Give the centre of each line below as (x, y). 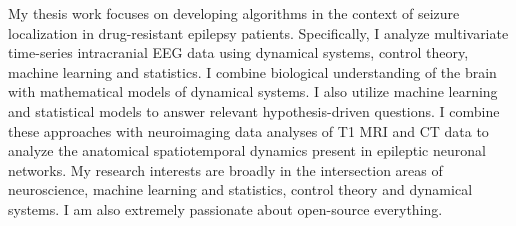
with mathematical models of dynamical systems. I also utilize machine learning (253, 91)
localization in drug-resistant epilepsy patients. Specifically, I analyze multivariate (258, 32)
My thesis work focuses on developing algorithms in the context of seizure (234, 13)
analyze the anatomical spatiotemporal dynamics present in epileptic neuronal (247, 150)
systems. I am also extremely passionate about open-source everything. (225, 208)
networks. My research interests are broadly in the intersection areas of (225, 169)
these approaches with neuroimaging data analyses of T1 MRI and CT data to (248, 130)
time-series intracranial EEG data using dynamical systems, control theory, (238, 52)
